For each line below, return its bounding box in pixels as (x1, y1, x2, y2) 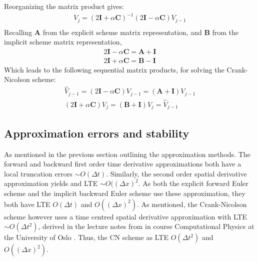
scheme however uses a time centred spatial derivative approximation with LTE (4, 211, 247, 221)
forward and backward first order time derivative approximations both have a (4, 158, 241, 169)
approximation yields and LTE (4, 178, 98, 188)
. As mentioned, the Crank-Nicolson (137, 198, 247, 209)
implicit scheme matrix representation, (4, 36, 122, 47)
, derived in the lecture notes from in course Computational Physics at (38, 221, 254, 231)
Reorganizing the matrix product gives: (4, 1, 124, 11)
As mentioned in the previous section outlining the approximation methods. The (4, 148, 250, 159)
